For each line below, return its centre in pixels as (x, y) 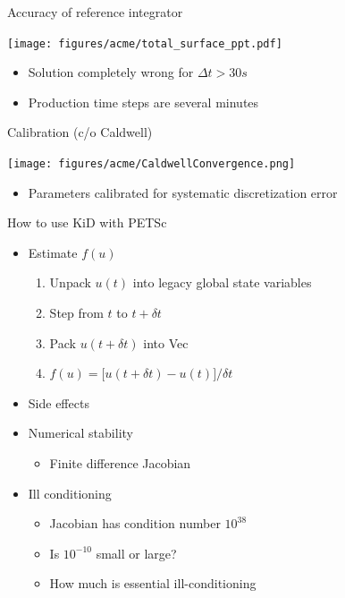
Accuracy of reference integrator (95, 12)
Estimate (53, 252)
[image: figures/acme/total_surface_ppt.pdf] (145, 43)
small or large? (136, 553)
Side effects (59, 402)
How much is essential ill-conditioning (153, 583)
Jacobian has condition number (135, 523)
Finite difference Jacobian (120, 463)
